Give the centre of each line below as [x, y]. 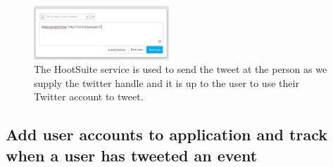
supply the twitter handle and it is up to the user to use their [166, 82]
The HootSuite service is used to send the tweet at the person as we [181, 69]
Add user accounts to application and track [166, 134]
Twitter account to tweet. [89, 96]
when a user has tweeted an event [132, 155]
